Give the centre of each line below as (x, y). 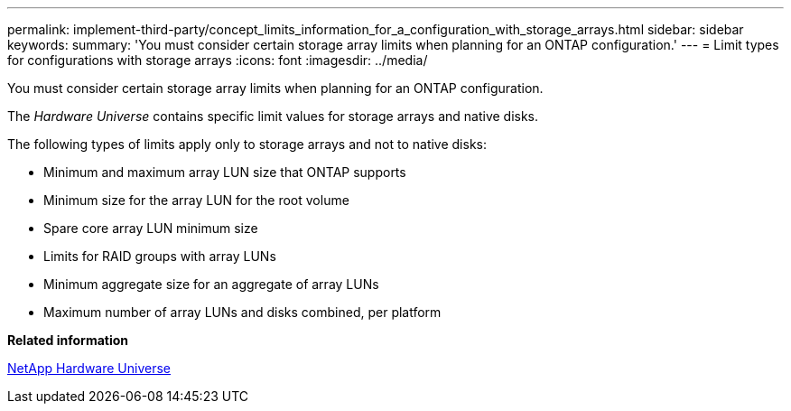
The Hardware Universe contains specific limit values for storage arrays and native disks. (273, 116)
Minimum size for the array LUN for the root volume (196, 200)
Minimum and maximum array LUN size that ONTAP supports (225, 172)
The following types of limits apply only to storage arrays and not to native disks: (247, 144)
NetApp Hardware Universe (89, 368)
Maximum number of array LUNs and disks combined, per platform (242, 312)
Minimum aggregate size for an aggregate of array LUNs (211, 284)
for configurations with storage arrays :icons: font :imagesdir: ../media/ (218, 60)
